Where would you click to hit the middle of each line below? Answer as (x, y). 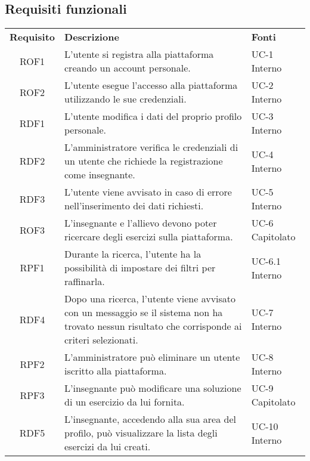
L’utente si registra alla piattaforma (139, 54)
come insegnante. (100, 175)
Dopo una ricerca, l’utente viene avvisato (150, 299)
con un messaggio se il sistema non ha (144, 313)
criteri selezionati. (101, 340)
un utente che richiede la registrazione (144, 161)
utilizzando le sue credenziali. (125, 99)
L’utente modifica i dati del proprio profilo (153, 116)
